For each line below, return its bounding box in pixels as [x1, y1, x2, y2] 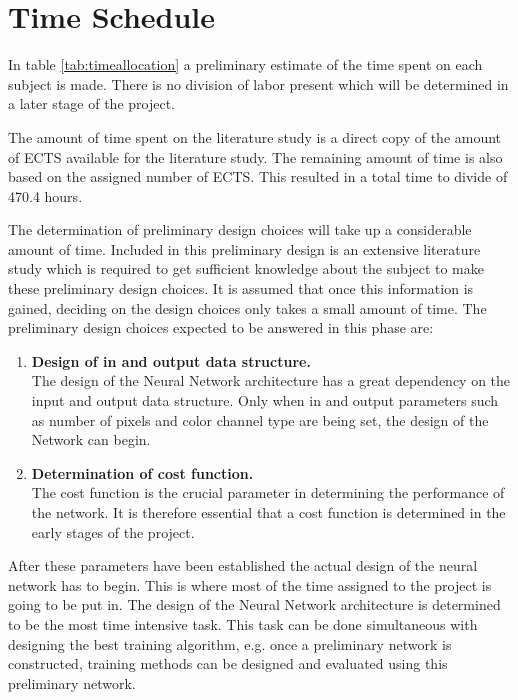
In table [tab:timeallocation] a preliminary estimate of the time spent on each [8, 54, 483, 75]
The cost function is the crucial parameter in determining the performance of [31, 482, 505, 503]
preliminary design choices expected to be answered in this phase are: [8, 317, 434, 338]
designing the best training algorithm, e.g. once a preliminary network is [8, 633, 452, 654]
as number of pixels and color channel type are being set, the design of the [31, 409, 489, 430]
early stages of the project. [31, 521, 195, 542]
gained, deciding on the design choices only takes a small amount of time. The [8, 297, 487, 318]
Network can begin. [31, 429, 151, 450]
